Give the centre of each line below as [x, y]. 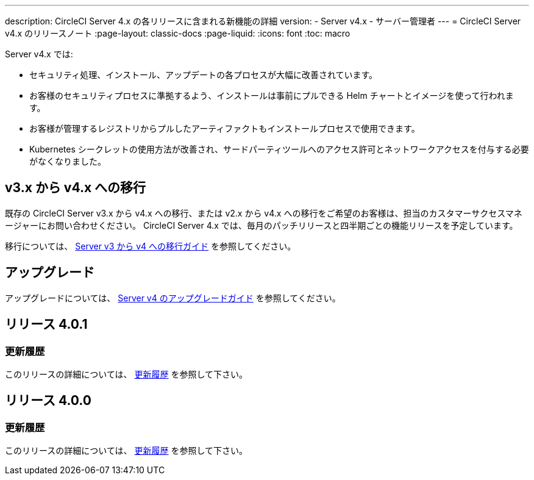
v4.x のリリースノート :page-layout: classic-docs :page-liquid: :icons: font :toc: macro [178, 33]
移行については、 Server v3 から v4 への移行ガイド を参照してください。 [151, 246]
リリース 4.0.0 [48, 401]
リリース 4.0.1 [46, 324]
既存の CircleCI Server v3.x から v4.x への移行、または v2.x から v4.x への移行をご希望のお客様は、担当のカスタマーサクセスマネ [264, 213]
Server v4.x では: [39, 54]
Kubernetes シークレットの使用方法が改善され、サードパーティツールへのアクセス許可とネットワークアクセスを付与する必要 [279, 149]
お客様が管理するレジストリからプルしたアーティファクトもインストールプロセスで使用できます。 [225, 128]
